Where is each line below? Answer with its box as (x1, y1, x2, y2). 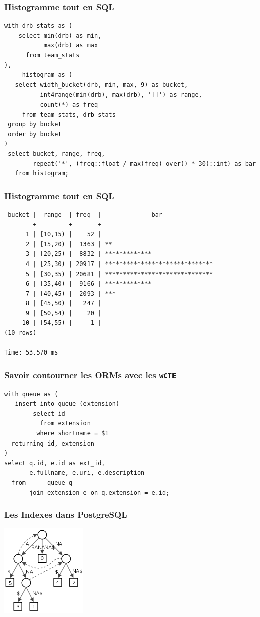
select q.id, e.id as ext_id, (4, 459, 105, 467)
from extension (40, 420, 91, 427)
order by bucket (8, 130, 62, 138)
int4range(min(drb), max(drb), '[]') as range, (40, 91, 202, 99)
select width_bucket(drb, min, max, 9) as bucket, (15, 81, 188, 89)
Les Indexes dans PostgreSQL (4, 508, 127, 521)
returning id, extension (11, 439, 94, 447)
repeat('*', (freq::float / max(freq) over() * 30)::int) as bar (33, 160, 256, 167)
